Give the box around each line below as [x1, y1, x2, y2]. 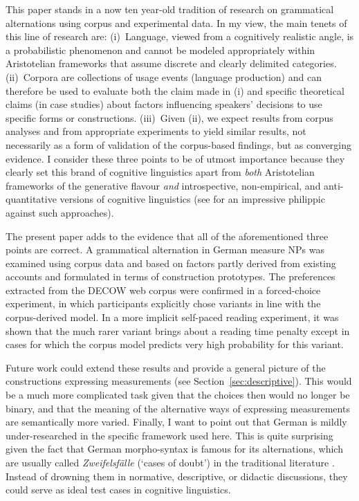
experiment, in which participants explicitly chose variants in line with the [6, 296, 321, 311]
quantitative [6, 192, 57, 206]
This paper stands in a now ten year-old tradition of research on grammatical [6, 2, 334, 16]
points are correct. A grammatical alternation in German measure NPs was [6, 242, 324, 257]
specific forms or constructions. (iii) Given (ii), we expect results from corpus [6, 110, 333, 125]
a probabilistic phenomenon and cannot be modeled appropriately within [6, 42, 315, 57]
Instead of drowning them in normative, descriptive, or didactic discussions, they [6, 468, 348, 483]
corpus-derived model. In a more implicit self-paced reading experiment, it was [6, 310, 339, 325]
